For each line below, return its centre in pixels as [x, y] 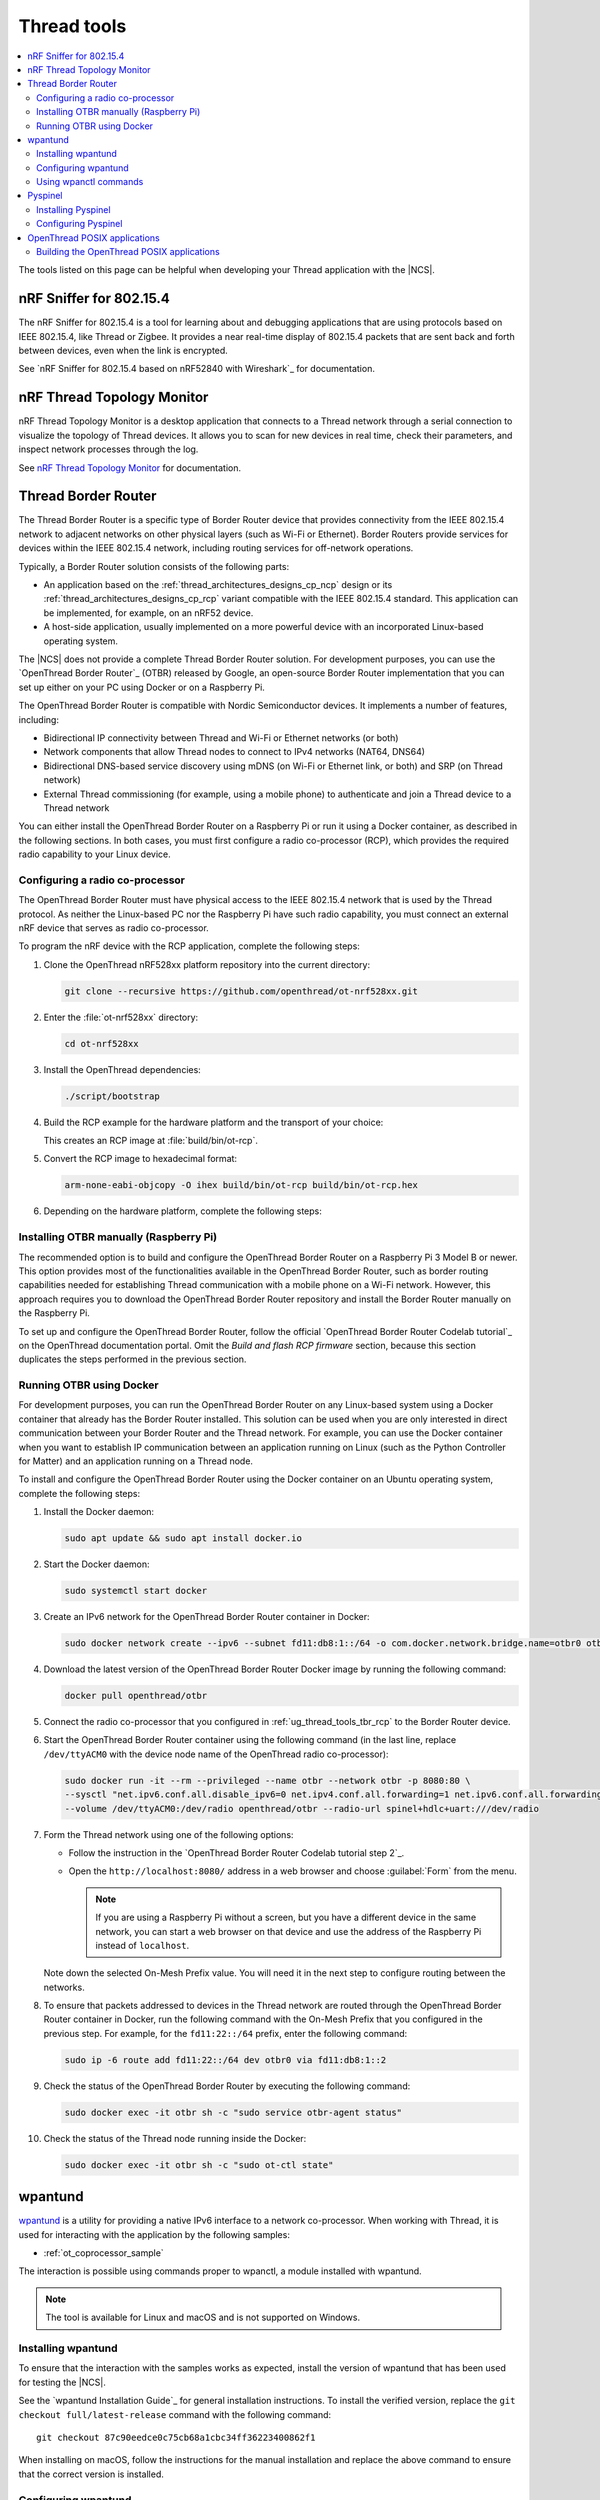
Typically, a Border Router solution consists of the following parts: [154, 566]
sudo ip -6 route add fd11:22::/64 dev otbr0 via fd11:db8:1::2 [225, 2059]
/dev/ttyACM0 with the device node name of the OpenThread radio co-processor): [216, 1754]
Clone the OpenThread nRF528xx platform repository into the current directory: [206, 964]
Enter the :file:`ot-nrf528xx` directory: [121, 1017]
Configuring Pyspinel [79, 224]
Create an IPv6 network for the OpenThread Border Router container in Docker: [206, 1617]
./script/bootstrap [112, 1096]
